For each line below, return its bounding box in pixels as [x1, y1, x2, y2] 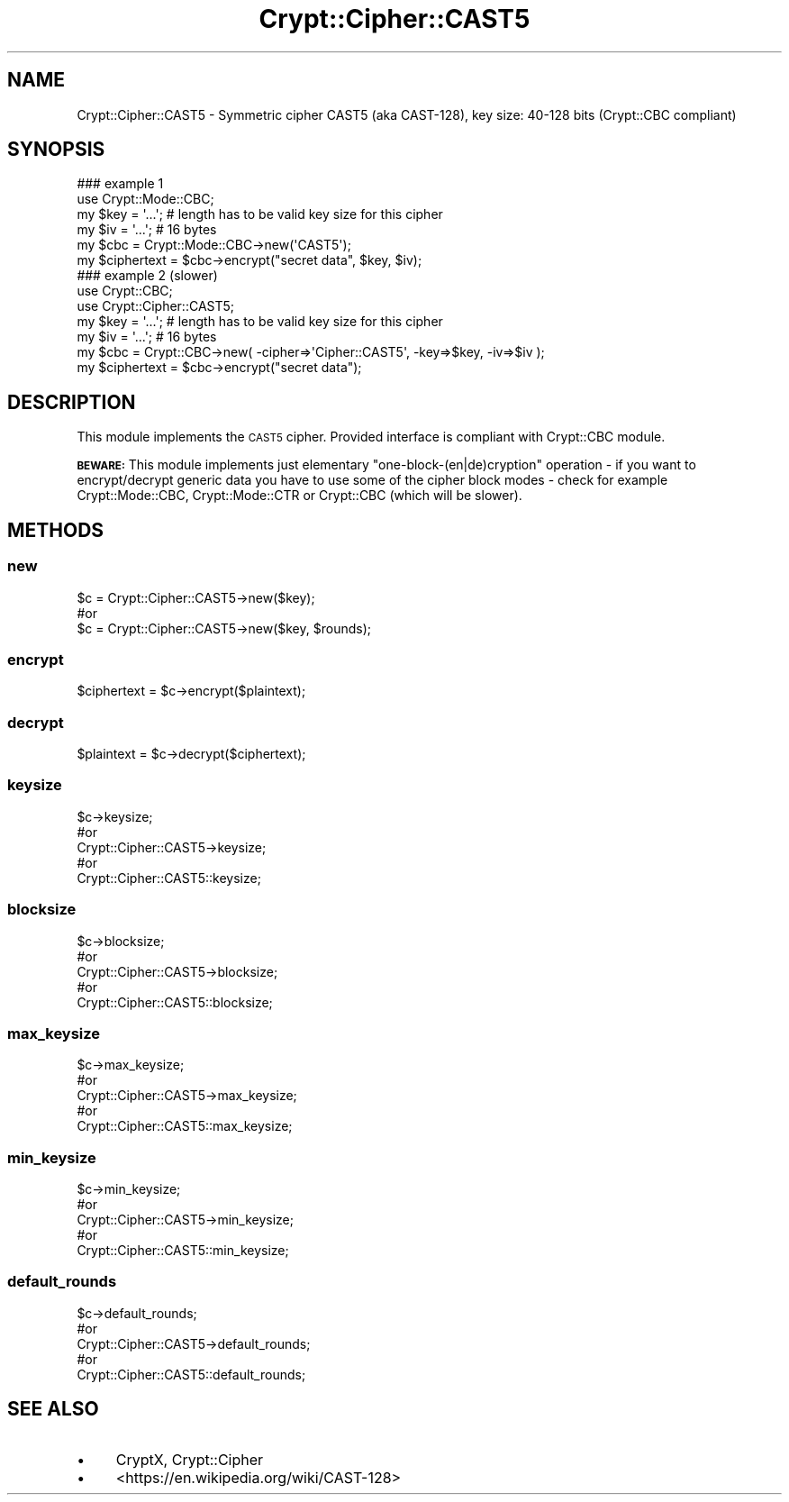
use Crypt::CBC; [77, 283, 173, 299]
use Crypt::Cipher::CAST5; [77, 298, 235, 314]
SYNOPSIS [7, 138, 105, 161]
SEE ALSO [7, 1397, 99, 1421]
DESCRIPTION [7, 390, 136, 414]
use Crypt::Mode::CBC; [77, 191, 214, 207]
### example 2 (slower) [77, 268, 218, 284]
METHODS [7, 518, 104, 542]
